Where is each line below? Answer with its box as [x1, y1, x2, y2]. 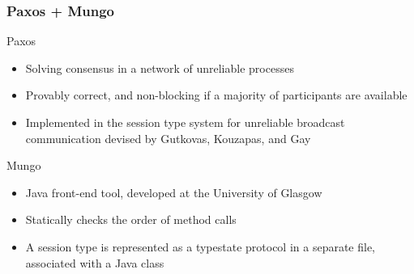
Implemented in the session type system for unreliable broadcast [25, 114, 345, 130]
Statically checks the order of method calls [25, 211, 237, 228]
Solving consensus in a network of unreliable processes [25, 59, 294, 76]
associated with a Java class [25, 254, 164, 271]
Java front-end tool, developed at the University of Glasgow [25, 183, 322, 200]
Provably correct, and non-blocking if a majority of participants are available [25, 86, 408, 103]
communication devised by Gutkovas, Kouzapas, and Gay [25, 129, 311, 146]
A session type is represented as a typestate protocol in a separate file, [25, 238, 376, 255]
